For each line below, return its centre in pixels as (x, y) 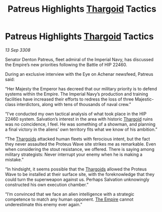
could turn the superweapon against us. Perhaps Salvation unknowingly (77, 179)
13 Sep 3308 (18, 50)
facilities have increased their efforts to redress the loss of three (70, 99)
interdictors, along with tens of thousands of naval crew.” (74, 104)
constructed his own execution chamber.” (47, 185)
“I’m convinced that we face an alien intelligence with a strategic (70, 194)
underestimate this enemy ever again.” (44, 204)
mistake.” (14, 159)
